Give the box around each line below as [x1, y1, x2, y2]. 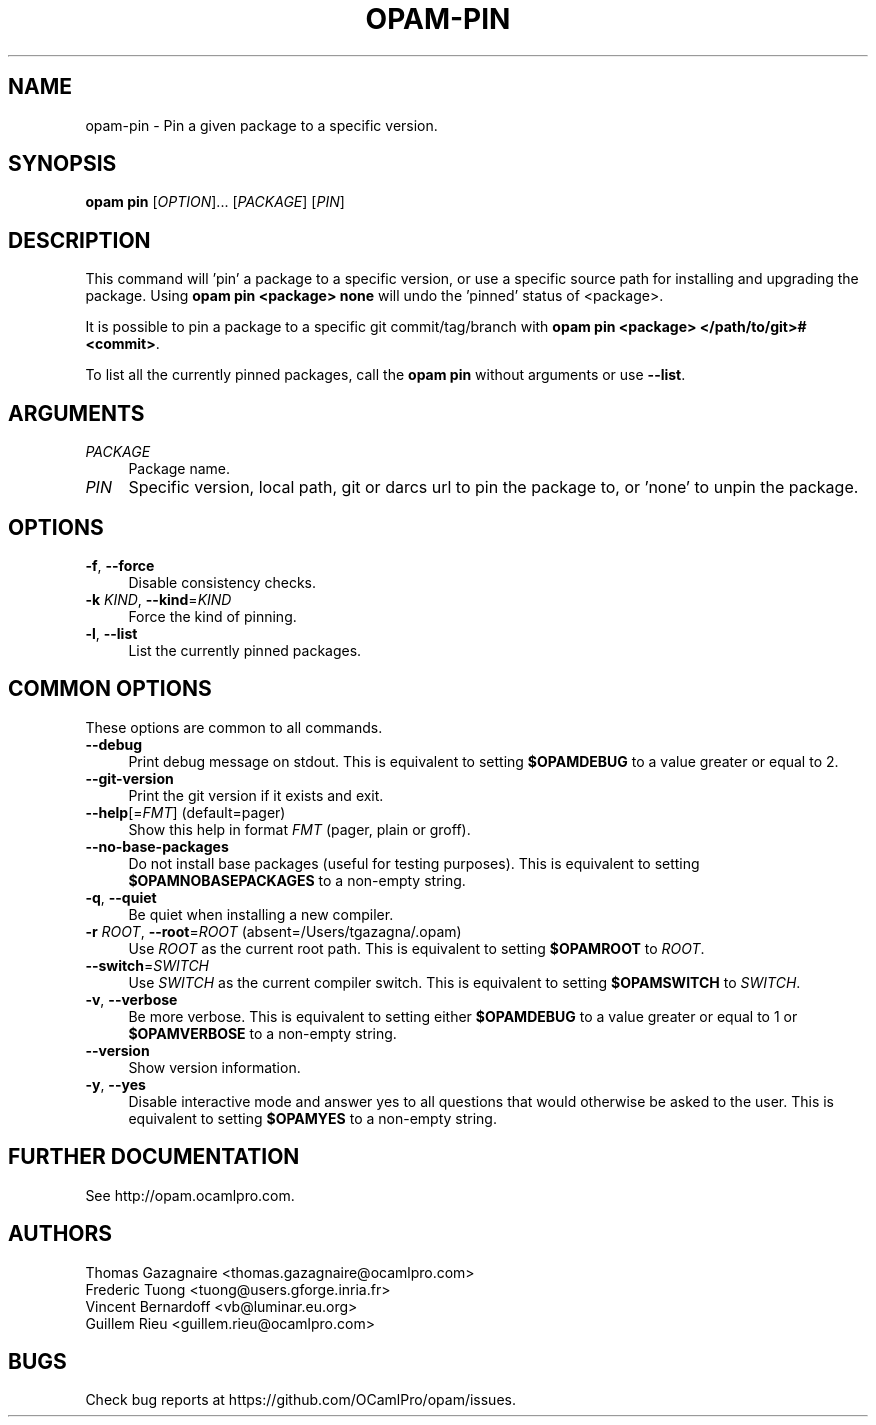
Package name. [128, 460, 231, 478]
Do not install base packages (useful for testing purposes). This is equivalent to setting [128, 854, 700, 872]
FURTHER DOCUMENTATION [8, 1144, 300, 1170]
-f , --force [85, 556, 155, 574]
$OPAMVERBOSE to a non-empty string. [128, 1024, 397, 1042]
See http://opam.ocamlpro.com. [85, 1186, 295, 1204]
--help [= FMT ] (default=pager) [85, 803, 286, 821]
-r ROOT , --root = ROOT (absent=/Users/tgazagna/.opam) [85, 922, 462, 940]
